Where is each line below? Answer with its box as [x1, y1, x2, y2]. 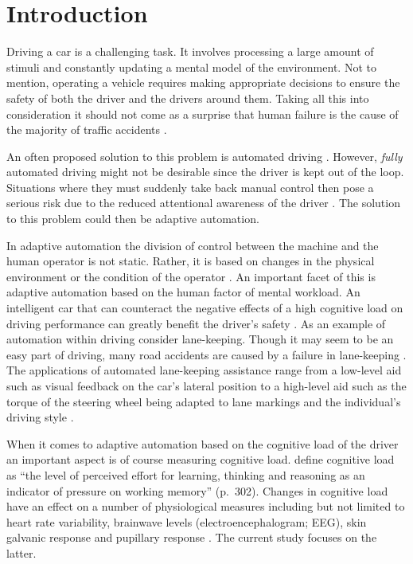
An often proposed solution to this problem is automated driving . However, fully [6, 147, 403, 164]
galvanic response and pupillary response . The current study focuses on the [6, 529, 377, 546]
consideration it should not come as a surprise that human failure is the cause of [6, 105, 399, 122]
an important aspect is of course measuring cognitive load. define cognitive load [6, 451, 395, 468]
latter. [6, 544, 37, 561]
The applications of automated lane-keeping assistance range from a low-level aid [6, 362, 402, 378]
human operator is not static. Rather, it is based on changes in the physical [6, 253, 375, 269]
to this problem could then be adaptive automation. [6, 210, 259, 227]
